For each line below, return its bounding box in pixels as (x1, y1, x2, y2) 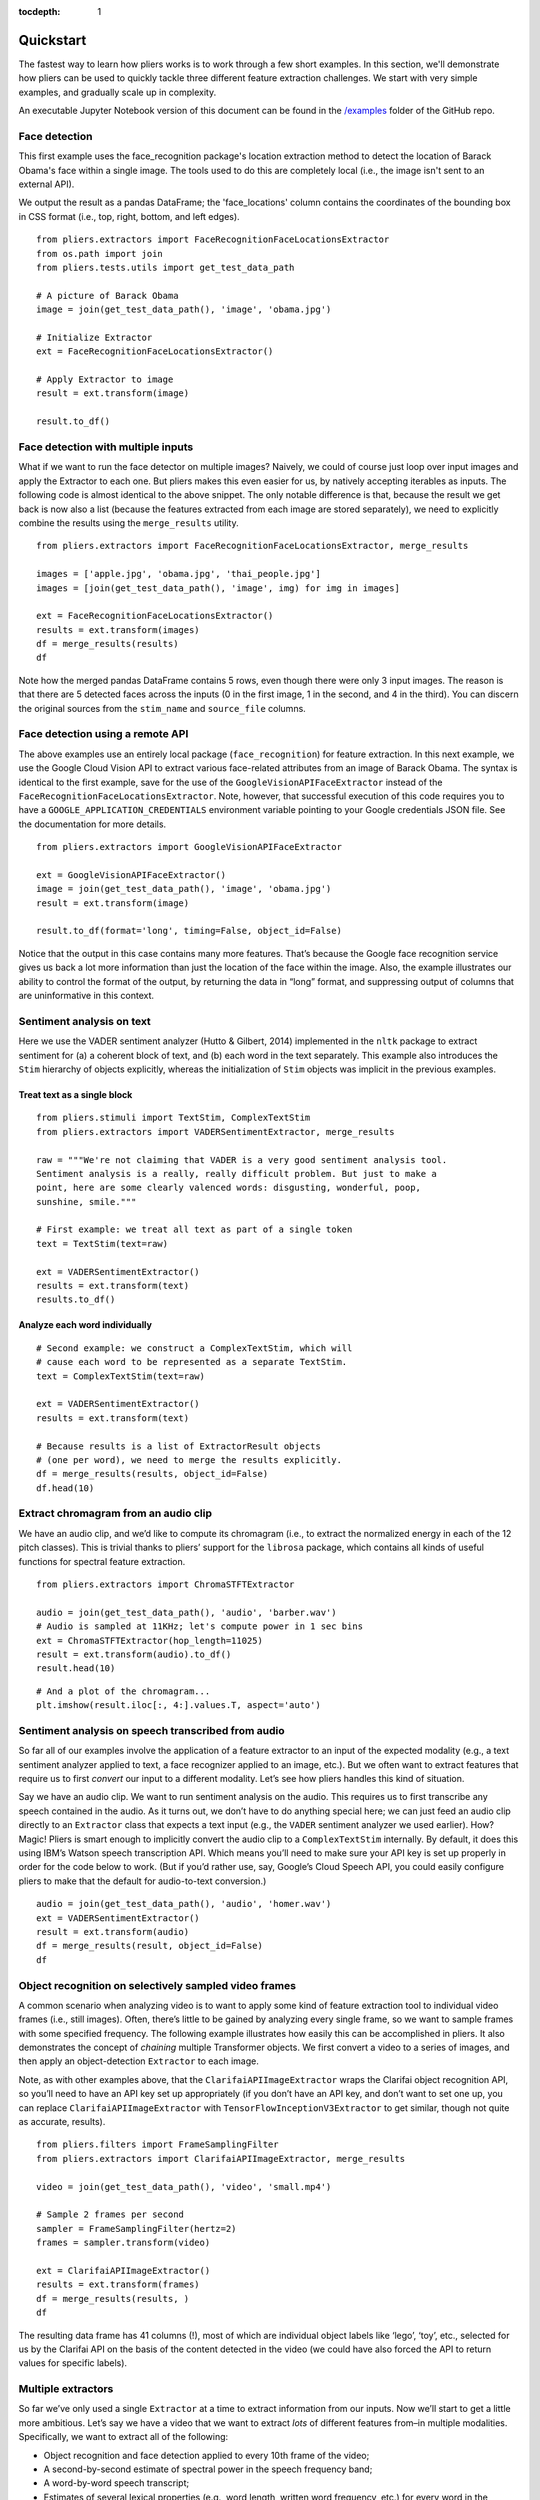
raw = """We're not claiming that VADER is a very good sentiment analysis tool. (36, 1154, 448, 1165)
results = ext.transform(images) (36, 624, 200, 635)
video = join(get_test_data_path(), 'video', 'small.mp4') (36, 2181, 332, 2192)
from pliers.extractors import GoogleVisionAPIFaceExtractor (36, 841, 342, 853)
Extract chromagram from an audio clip (18, 1506, 212, 1520)
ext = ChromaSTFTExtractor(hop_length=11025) (36, 1635, 264, 1646)
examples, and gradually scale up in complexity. (18, 86, 217, 98)
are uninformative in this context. (18, 990, 155, 1002)
